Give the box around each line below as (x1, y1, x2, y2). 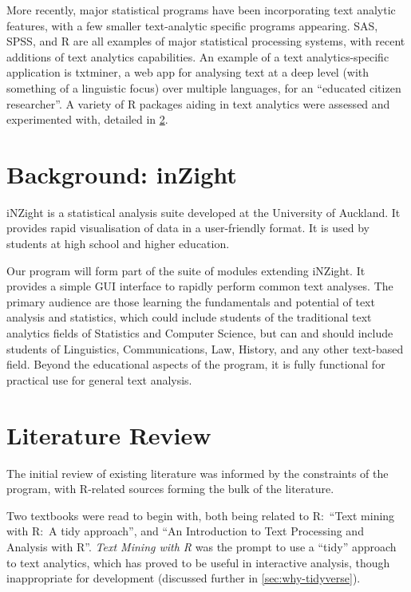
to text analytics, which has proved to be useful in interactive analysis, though (6, 554, 390, 570)
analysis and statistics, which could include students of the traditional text (6, 309, 372, 326)
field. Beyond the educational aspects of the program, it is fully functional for (6, 356, 385, 373)
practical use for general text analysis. (6, 371, 192, 388)
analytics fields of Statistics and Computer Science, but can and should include (6, 325, 393, 341)
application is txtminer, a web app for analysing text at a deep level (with (6, 64, 370, 81)
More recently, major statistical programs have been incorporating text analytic (6, 2, 396, 18)
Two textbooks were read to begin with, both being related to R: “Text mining (6, 507, 395, 523)
